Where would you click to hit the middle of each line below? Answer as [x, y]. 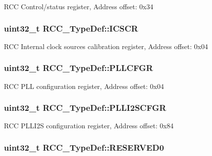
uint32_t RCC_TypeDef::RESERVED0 [84, 147]
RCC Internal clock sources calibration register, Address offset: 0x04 [106, 46]
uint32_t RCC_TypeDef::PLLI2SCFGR [85, 108]
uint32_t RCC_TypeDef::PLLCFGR [79, 68]
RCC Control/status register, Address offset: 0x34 [79, 6]
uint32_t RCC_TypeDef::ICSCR [71, 28]
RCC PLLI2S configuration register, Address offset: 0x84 [89, 126]
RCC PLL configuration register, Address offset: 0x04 [84, 86]
